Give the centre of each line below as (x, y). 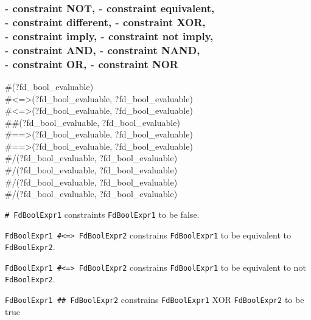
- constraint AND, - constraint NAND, (103, 50)
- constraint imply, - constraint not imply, (109, 36)
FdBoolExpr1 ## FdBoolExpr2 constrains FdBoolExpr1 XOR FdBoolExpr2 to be (155, 300)
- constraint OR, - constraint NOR (92, 64)
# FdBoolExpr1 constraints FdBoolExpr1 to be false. (102, 214)
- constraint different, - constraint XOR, (105, 22)
